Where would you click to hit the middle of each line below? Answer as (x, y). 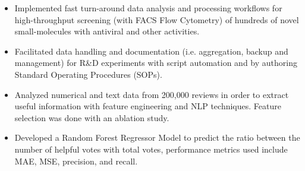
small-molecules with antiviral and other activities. (107, 31)
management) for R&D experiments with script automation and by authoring (156, 63)
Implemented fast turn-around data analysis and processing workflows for (148, 8)
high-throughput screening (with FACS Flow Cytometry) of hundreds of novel (157, 19)
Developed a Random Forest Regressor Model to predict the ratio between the (157, 137)
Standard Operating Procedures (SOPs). (88, 74)
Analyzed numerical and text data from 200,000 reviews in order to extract (152, 94)
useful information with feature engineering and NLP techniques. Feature (148, 106)
